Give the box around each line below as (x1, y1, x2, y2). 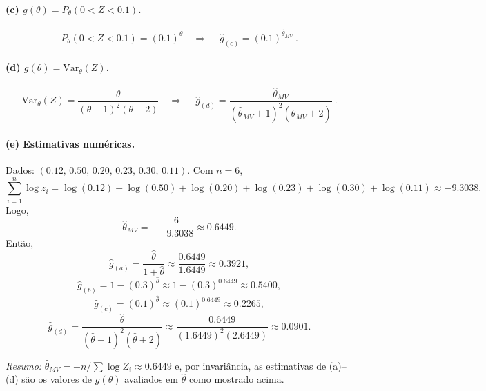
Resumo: (6, 358, 42, 372)
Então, (6, 236, 34, 250)
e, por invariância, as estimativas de (175, 358, 327, 372)
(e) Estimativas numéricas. (6, 136, 135, 150)
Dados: (6, 162, 35, 177)
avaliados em (124, 372, 178, 386)
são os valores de (21, 372, 93, 386)
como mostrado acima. (188, 372, 284, 386)
